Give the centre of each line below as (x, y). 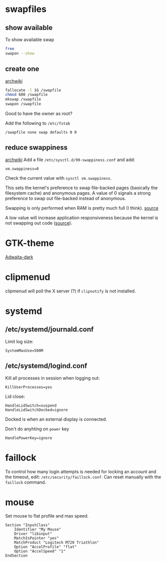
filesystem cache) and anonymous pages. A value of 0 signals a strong (78, 193)
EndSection (16, 556)
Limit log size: (19, 341)
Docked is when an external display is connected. (56, 419)
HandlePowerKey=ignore (29, 438)
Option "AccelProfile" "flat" (46, 547)
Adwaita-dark (19, 257)
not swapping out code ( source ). (39, 223)
